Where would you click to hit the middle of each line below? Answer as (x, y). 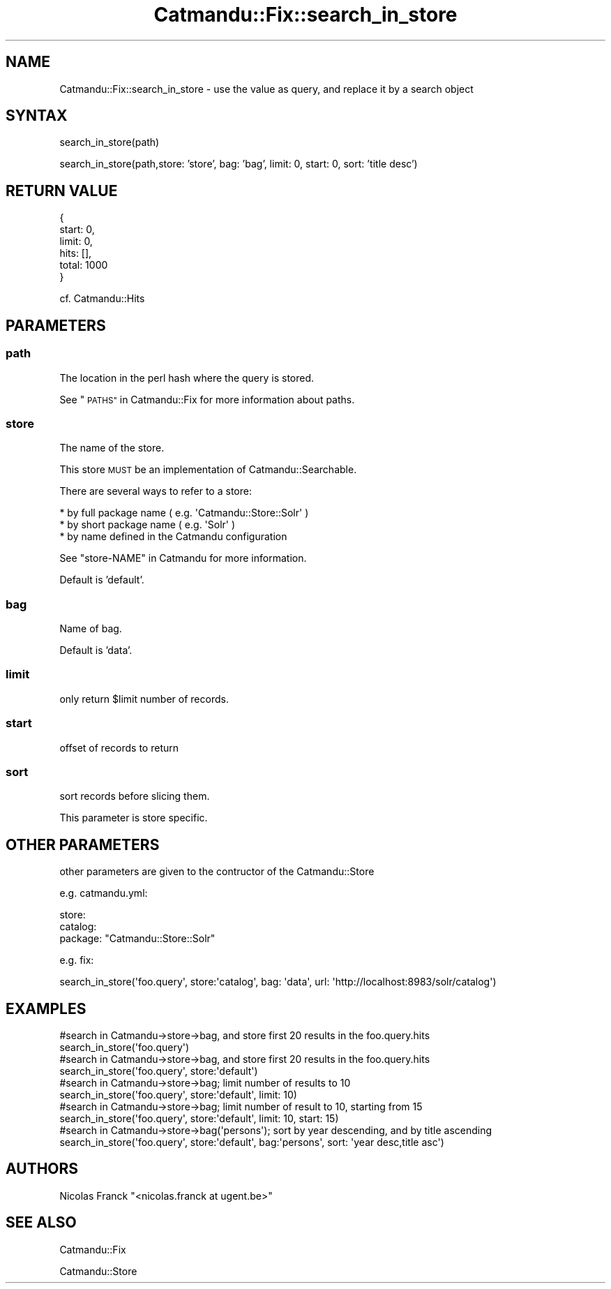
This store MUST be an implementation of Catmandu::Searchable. (208, 470)
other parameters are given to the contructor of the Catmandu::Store (217, 872)
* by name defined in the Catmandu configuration (173, 537)
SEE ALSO (41, 1223)
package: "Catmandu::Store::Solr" (137, 939)
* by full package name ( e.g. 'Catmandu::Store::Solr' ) (184, 513)
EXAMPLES (46, 1008)
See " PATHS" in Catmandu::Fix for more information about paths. (207, 399)
